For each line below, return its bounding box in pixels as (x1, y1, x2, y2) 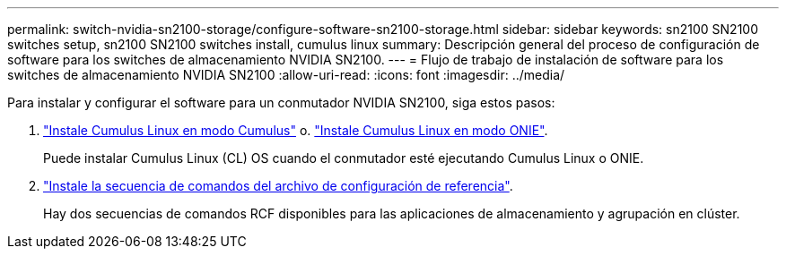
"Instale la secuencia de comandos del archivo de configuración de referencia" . (43, 178, 513, 193)
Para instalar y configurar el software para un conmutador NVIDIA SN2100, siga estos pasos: (7, 95, 555, 110)
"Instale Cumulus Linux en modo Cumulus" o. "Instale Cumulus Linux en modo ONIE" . (43, 123, 548, 138)
